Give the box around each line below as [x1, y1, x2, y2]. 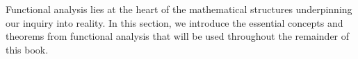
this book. [6, 42, 49, 56]
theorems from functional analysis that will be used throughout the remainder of [6, 29, 350, 43]
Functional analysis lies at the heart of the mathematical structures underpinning [6, 2, 352, 16]
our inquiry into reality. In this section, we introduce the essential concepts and [6, 15, 343, 29]
